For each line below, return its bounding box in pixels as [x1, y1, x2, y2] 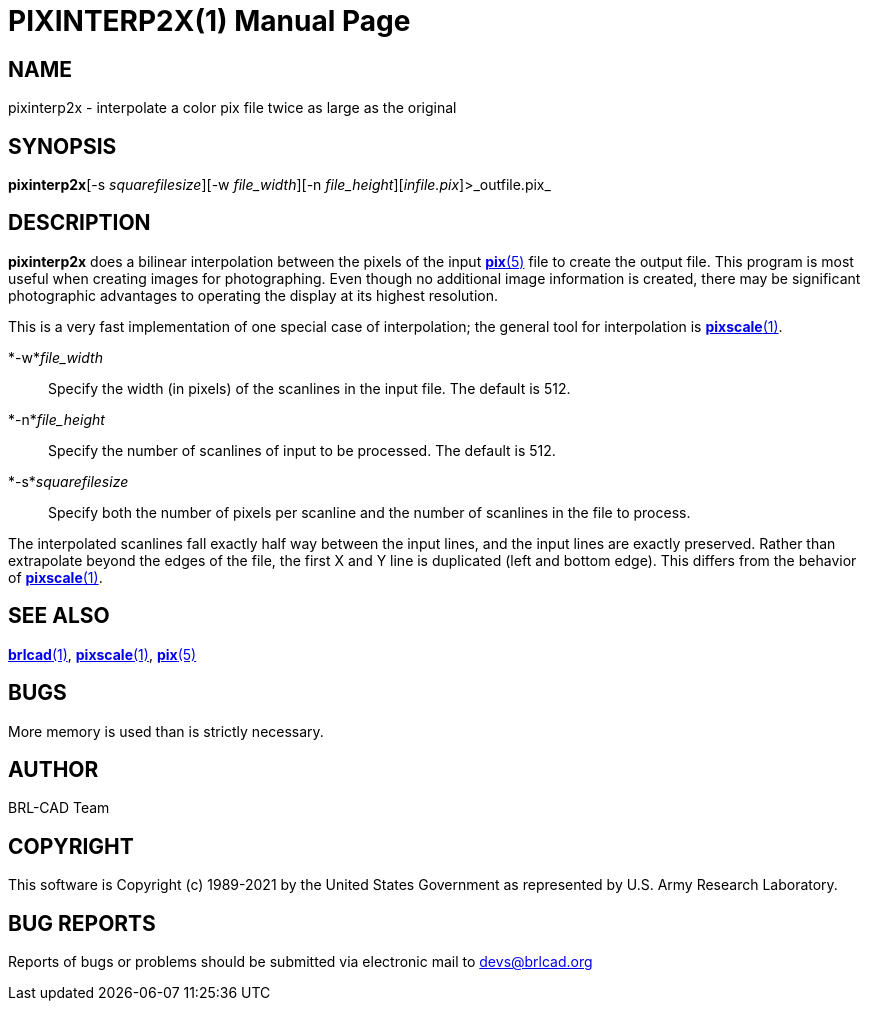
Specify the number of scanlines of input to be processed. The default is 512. [48, 441, 556, 459]
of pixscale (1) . [8, 568, 103, 586]
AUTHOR [8, 756, 99, 782]
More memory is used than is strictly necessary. [8, 722, 324, 740]
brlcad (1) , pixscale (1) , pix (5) [8, 645, 197, 663]
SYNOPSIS [8, 133, 117, 159]
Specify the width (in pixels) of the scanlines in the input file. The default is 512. [48, 379, 571, 397]
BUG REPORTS [8, 910, 156, 936]
